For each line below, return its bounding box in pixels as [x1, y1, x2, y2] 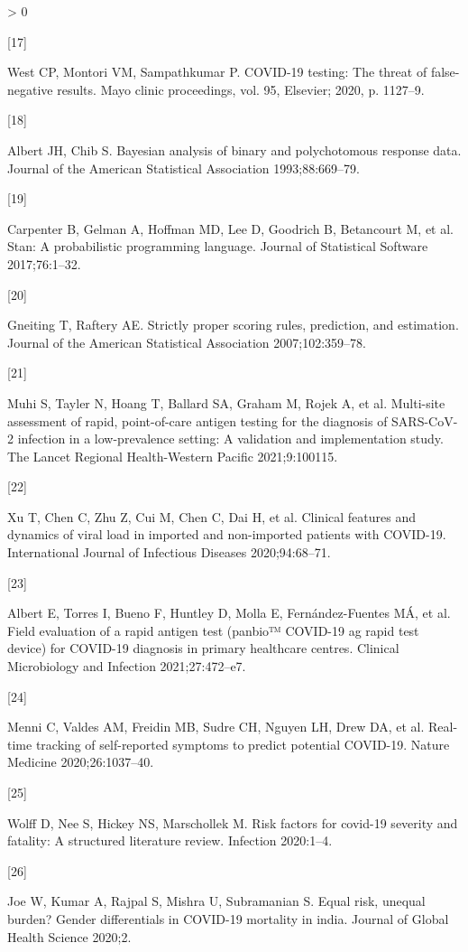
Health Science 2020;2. [7, 927, 132, 946]
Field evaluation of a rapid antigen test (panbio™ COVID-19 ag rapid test [7, 621, 419, 639]
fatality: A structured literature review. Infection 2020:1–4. [7, 831, 333, 850]
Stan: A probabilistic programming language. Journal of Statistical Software [7, 237, 428, 256]
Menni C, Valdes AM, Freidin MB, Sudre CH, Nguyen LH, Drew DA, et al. [7, 717, 425, 736]
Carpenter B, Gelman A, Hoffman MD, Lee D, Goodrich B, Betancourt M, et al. [7, 219, 454, 238]
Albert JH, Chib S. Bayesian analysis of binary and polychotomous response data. [7, 140, 462, 159]
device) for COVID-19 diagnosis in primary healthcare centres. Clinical [7, 639, 399, 658]
